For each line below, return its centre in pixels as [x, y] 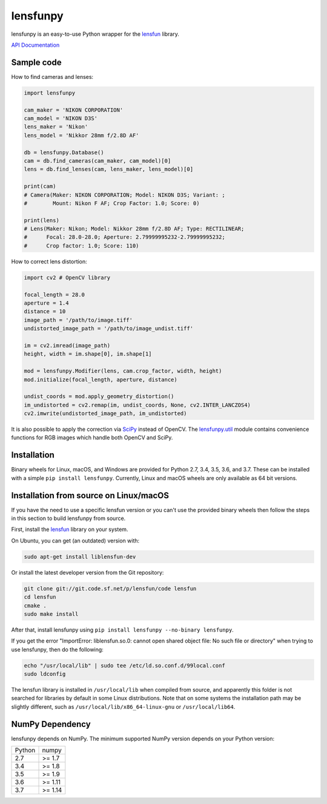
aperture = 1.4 [46, 303]
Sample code [36, 62]
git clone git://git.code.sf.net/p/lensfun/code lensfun [110, 588]
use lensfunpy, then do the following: [58, 649]
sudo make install [51, 614]
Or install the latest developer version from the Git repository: [88, 572]
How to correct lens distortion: [49, 262]
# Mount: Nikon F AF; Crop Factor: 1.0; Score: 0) [112, 203]
